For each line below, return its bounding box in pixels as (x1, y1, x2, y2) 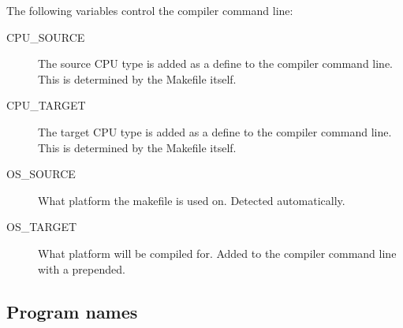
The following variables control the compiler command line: (6, 2, 293, 18)
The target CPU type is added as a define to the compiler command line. (38, 123, 392, 140)
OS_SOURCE (6, 166, 76, 182)
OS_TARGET (6, 218, 77, 235)
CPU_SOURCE (6, 28, 85, 45)
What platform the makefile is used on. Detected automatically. (38, 192, 345, 208)
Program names (6, 299, 138, 323)
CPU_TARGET (6, 97, 86, 114)
